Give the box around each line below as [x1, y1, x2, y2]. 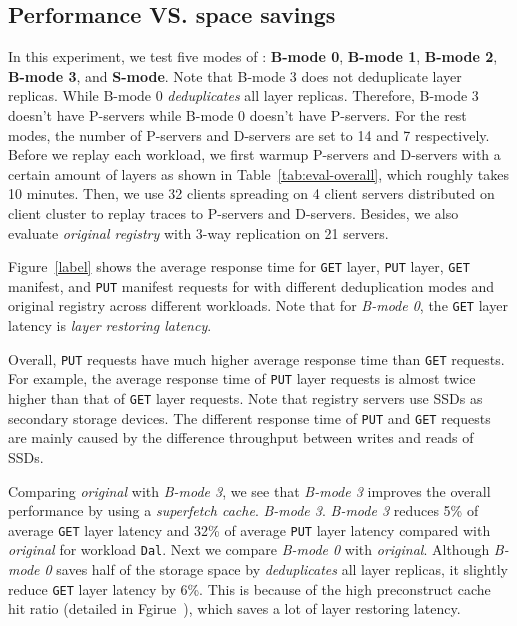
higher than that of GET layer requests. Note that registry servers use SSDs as [8, 388, 483, 409]
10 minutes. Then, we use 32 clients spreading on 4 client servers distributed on [8, 183, 495, 204]
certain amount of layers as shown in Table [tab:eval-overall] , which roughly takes [8, 163, 509, 184]
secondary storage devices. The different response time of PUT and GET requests [8, 407, 491, 428]
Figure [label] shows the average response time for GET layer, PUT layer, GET [8, 256, 470, 277]
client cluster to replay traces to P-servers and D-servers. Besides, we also [8, 202, 459, 223]
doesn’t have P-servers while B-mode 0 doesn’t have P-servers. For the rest [8, 104, 467, 125]
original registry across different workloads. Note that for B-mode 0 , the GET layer [8, 295, 508, 316]
